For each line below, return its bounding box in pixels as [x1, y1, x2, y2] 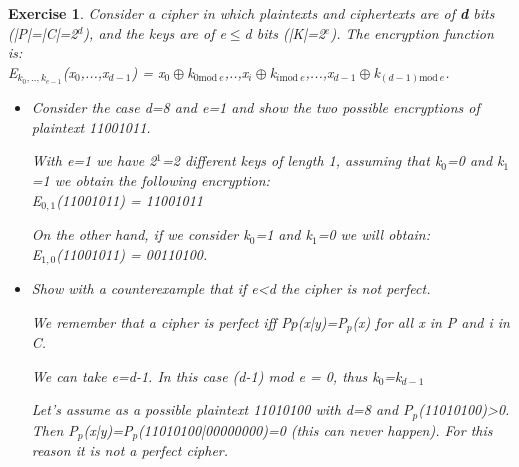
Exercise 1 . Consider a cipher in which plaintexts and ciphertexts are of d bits [8, 3, 495, 23]
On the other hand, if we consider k [31, 224, 250, 245]
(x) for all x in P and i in [352, 311, 510, 332]
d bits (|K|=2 [244, 22, 326, 43]
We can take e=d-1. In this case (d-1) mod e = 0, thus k [31, 365, 379, 386]
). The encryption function [330, 22, 494, 43]
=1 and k [255, 224, 312, 245]
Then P [31, 419, 78, 440]
